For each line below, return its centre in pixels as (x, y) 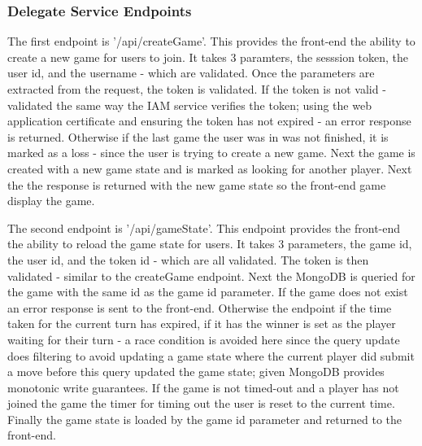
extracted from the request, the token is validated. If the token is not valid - (197, 89)
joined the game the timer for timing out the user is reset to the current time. (201, 403)
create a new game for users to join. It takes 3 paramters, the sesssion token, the (208, 57)
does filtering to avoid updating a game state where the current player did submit (211, 355)
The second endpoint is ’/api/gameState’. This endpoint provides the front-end (204, 227)
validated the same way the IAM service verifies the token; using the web (189, 105)
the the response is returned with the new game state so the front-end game (197, 184)
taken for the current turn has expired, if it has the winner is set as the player (202, 324)
